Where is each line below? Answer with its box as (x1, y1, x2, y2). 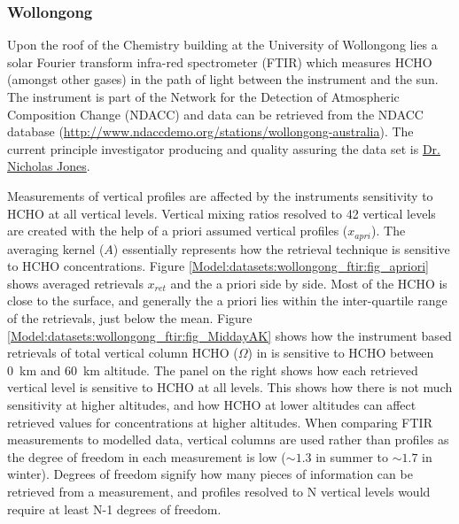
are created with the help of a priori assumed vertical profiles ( (7, 221, 348, 240)
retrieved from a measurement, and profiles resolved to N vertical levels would (7, 482, 431, 500)
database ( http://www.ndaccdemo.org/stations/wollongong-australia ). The (7, 122, 414, 141)
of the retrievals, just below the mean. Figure (7, 308, 253, 327)
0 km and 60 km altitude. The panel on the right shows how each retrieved (7, 360, 418, 379)
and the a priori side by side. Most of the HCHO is (170, 274, 447, 292)
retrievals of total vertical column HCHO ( (7, 343, 238, 362)
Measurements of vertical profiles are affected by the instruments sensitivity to (7, 186, 433, 204)
